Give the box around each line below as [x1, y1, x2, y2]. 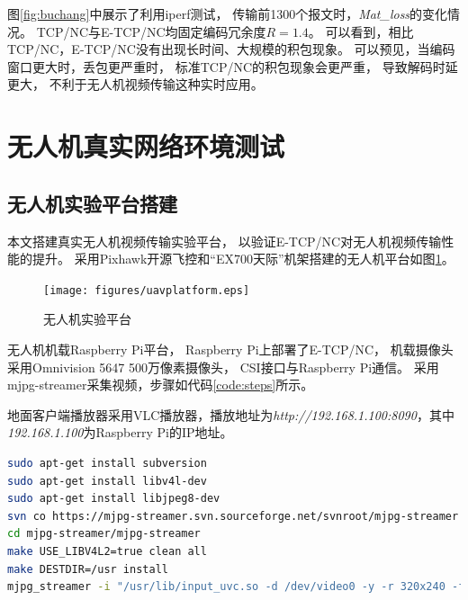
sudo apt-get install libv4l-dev [7, 474, 207, 488]
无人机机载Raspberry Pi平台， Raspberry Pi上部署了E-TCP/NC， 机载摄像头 [7, 339, 454, 358]
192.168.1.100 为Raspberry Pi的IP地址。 [7, 423, 233, 442]
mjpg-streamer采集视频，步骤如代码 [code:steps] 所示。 [7, 375, 314, 394]
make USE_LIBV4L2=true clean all [7, 544, 207, 558]
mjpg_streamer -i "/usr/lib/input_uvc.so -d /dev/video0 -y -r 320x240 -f [7, 580, 465, 594]
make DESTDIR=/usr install [7, 562, 168, 576]
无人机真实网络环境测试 [7, 128, 285, 165]
